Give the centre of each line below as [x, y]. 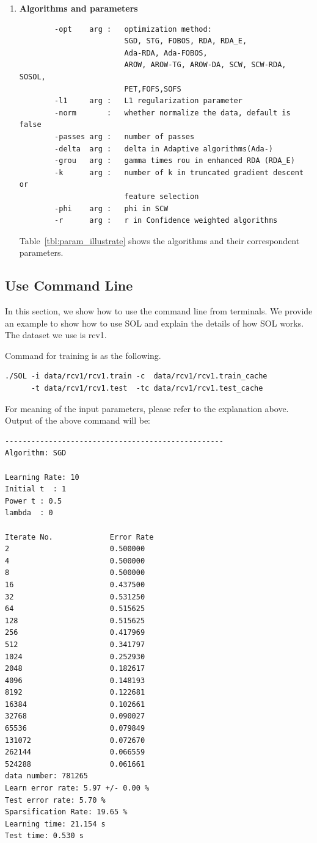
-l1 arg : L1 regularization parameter [148, 101]
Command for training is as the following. [83, 355]
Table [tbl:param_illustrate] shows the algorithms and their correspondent [159, 240]
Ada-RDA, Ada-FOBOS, [166, 53]
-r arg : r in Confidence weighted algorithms [166, 221]
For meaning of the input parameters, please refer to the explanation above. [147, 408]
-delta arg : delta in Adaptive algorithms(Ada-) [164, 149]
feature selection [162, 196]
